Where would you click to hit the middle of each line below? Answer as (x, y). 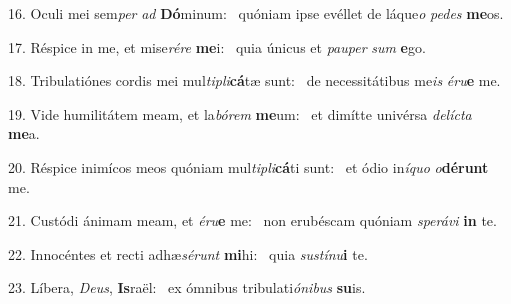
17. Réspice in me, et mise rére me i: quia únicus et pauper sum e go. (217, 46)
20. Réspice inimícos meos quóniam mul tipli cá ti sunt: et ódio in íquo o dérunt (248, 166)
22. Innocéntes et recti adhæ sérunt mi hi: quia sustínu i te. (188, 253)
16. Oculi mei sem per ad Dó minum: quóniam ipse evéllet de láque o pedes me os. (256, 13)
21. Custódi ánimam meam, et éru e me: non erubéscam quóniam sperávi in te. (252, 220)
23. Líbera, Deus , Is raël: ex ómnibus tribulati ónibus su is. (187, 287)
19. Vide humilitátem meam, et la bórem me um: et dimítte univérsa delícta (240, 113)
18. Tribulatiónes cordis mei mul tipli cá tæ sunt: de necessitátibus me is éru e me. (254, 80)
